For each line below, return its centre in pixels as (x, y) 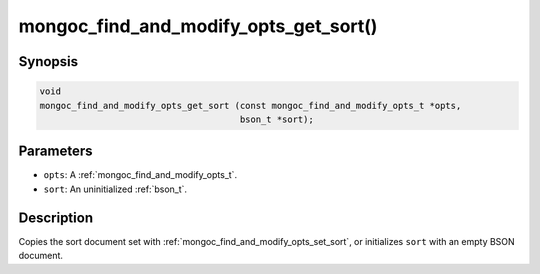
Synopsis (48, 61)
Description (56, 217)
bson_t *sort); (276, 119)
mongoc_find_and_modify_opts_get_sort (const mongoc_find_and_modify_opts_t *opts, (250, 105)
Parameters (55, 151)
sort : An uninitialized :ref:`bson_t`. (115, 189)
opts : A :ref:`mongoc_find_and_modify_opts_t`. (140, 175)
